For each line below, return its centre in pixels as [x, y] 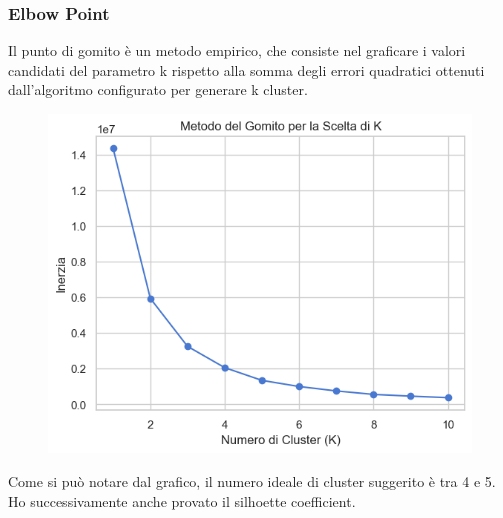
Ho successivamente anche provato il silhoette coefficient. [182, 500]
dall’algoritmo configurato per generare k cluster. [158, 89]
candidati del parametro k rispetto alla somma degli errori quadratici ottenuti [246, 69]
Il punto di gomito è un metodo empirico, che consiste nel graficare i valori [237, 50]
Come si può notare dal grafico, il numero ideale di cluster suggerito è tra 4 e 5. [252, 480]
